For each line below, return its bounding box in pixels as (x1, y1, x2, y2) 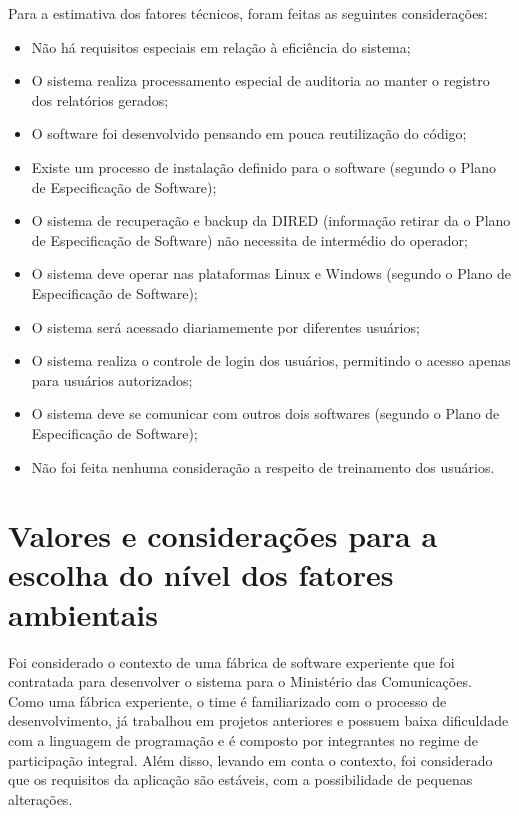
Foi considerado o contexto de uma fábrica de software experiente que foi (8, 651, 455, 672)
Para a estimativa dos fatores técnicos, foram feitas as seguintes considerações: (8, 3, 488, 23)
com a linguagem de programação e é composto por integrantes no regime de (8, 729, 479, 750)
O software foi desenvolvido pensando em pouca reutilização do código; (31, 123, 467, 144)
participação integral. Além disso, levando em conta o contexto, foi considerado (8, 749, 493, 770)
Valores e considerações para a (8, 515, 438, 556)
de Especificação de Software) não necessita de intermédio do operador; (31, 229, 468, 250)
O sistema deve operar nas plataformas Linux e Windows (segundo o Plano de (31, 263, 512, 284)
